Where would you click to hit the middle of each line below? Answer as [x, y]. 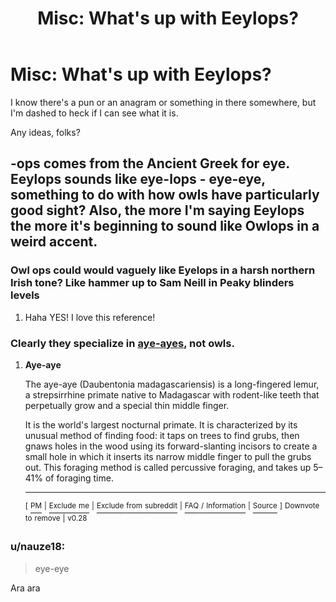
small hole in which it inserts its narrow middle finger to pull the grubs [168, 456]
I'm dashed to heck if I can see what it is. [94, 113]
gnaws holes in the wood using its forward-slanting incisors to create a [171, 446]
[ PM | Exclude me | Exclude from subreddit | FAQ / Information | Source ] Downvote [172, 505]
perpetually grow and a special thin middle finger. [127, 405]
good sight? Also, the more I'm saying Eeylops [157, 210]
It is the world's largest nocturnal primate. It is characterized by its [161, 424]
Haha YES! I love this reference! [90, 317]
